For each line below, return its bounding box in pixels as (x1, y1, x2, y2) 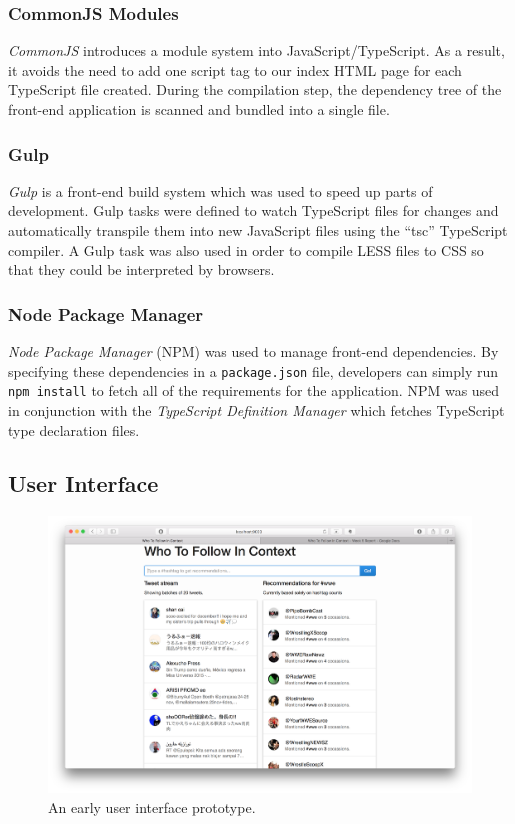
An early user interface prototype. (48, 796, 256, 817)
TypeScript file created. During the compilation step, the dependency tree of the (8, 79, 502, 100)
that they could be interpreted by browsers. (8, 259, 275, 280)
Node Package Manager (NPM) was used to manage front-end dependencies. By (8, 341, 499, 361)
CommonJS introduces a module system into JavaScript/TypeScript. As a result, (8, 40, 505, 61)
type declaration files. (8, 419, 140, 440)
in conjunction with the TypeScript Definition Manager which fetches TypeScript (8, 399, 505, 420)
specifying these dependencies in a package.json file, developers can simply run (8, 360, 499, 381)
